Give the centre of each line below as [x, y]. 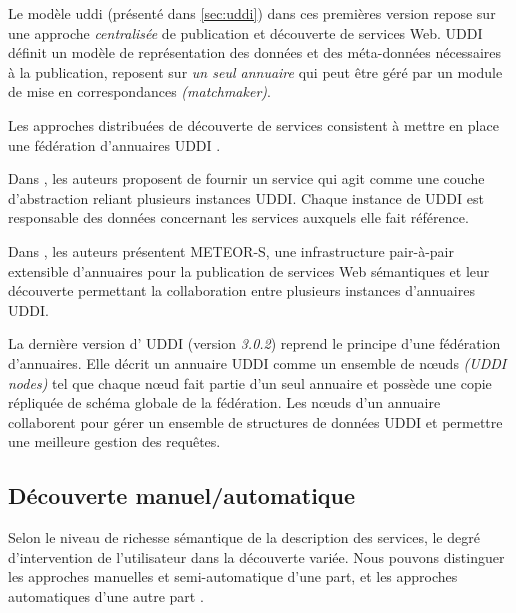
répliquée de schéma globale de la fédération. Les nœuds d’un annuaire [224, 402]
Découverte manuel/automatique [182, 495]
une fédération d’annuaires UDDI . [114, 144]
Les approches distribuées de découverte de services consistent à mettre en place [253, 124]
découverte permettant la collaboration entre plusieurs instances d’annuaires [241, 290]
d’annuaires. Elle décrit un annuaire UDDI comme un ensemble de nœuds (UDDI [257, 362]
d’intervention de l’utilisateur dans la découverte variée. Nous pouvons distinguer [256, 556]
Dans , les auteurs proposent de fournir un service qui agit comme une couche [246, 178]
